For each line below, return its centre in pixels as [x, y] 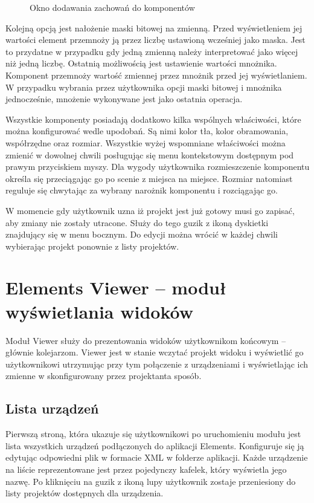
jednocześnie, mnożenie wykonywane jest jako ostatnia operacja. [124, 99]
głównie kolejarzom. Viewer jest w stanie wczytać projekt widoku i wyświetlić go [155, 352]
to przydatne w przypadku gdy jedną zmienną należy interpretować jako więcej [152, 51]
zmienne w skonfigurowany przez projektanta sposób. [104, 376]
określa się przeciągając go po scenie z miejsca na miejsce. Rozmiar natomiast [149, 178]
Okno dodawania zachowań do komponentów [112, 7]
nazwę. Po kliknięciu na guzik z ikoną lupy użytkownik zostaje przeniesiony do [151, 481]
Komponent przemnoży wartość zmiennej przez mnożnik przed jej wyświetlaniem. [156, 75]
